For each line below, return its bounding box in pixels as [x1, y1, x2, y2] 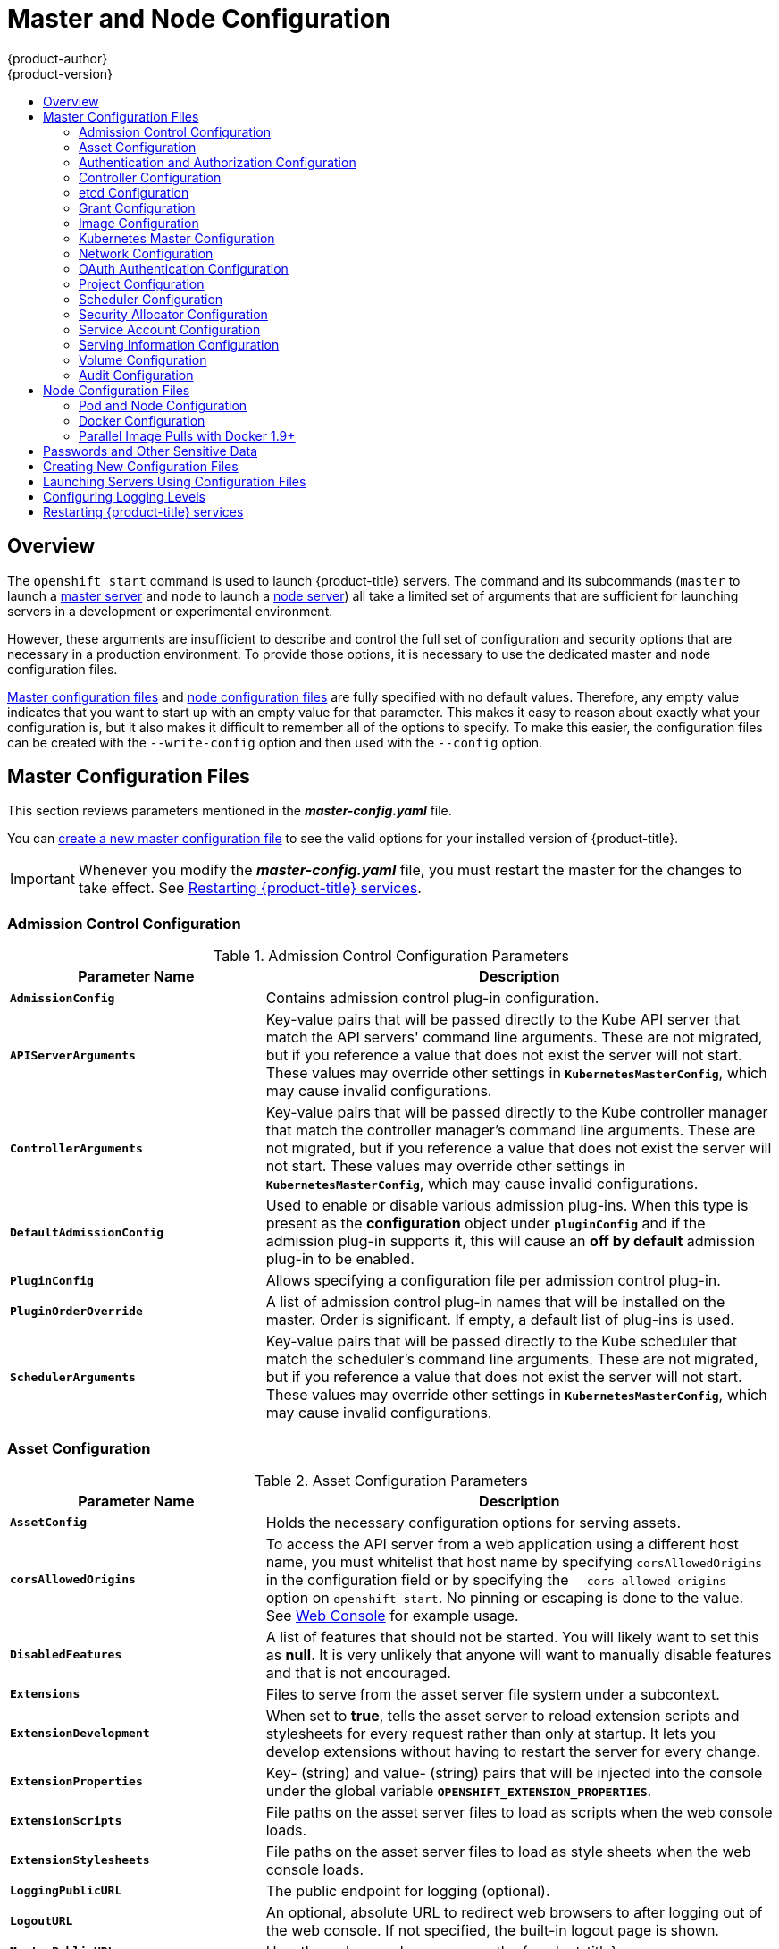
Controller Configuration [79, 169, 222, 185]
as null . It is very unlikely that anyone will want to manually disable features [265, 1645, 772, 1664]
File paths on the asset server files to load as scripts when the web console [265, 1802, 773, 1821]
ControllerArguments [10, 1141, 143, 1155]
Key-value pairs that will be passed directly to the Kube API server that [265, 1010, 741, 1029]
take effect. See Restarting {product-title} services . [78, 879, 422, 898]
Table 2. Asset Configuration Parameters [255, 1471, 528, 1489]
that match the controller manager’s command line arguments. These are [265, 1121, 756, 1140]
